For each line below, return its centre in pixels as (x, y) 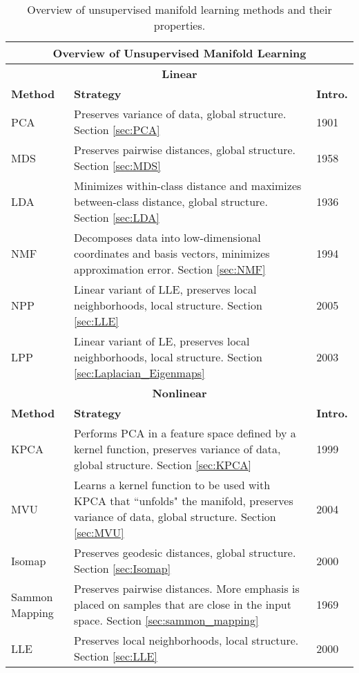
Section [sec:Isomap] (123, 568)
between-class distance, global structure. (171, 201)
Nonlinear (179, 393)
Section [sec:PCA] (117, 130)
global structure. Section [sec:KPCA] (163, 465)
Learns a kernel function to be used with (172, 485)
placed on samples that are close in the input (183, 604)
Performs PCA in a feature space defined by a (185, 433)
